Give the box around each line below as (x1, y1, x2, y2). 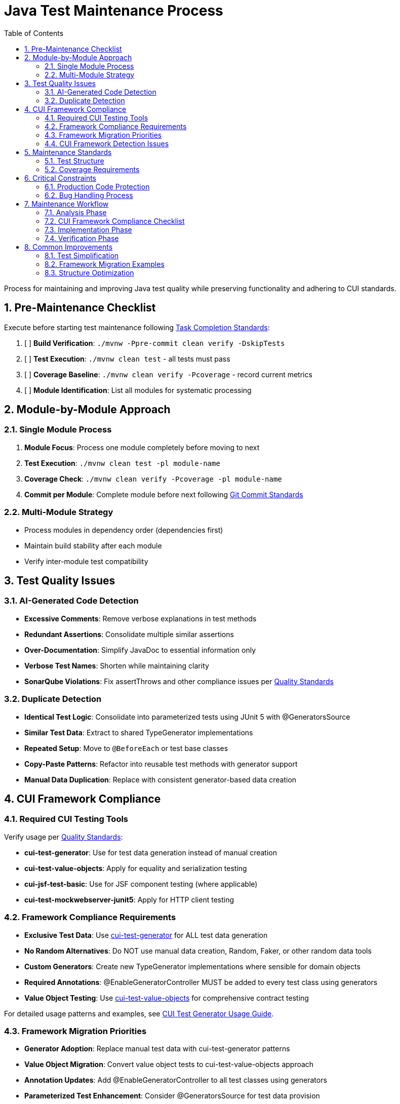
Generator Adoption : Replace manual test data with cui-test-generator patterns (24, 1044, 290, 1053)
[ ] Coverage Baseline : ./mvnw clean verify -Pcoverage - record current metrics (24, 370, 312, 379)
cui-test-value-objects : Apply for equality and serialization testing (24, 863, 247, 873)
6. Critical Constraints (24, 173, 96, 182)
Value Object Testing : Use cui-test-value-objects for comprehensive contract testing (24, 993, 309, 1002)
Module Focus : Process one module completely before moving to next (24, 443, 260, 452)
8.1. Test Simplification (45, 251, 119, 260)
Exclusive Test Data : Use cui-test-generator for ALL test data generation (24, 930, 268, 939)
